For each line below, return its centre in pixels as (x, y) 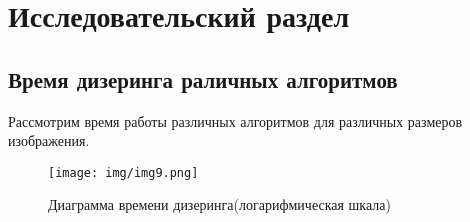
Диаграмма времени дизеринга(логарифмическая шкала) (219, 204)
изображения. (49, 140)
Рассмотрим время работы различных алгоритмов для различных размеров (235, 120)
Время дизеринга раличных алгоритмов (203, 78)
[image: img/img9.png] (123, 172)
